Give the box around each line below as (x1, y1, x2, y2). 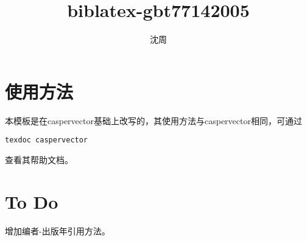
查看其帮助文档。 (5, 153, 73, 166)
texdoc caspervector (5, 136, 88, 145)
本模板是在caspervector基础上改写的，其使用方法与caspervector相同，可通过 (5, 114, 302, 127)
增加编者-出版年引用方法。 (5, 224, 110, 237)
